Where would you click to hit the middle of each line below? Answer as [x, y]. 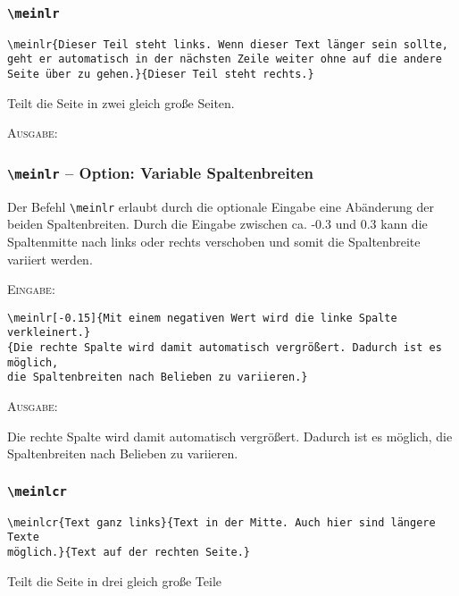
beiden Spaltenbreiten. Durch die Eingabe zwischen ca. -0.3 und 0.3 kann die [217, 224]
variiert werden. [50, 259]
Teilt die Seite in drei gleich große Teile [115, 580]
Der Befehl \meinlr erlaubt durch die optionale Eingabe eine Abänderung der [221, 206]
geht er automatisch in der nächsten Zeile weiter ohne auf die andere [225, 59]
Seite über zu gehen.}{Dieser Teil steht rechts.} [161, 75]
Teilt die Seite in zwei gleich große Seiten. [121, 102]
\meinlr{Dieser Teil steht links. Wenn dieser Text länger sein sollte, [228, 44]
